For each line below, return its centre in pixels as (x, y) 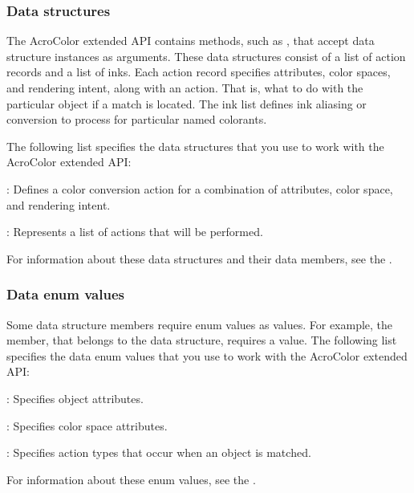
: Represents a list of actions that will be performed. (135, 232)
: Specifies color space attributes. (87, 425)
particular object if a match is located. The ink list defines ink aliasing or (187, 103)
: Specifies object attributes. (75, 398)
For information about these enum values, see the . (131, 479)
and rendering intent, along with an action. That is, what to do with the (185, 88)
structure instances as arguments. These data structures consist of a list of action (206, 56)
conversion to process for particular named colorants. (137, 119)
